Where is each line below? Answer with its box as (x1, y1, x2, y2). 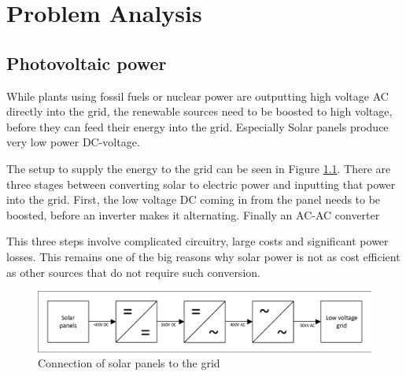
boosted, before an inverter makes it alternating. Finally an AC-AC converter (6, 206, 380, 223)
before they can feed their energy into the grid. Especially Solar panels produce (6, 118, 389, 135)
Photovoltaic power (6, 50, 167, 75)
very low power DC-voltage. (6, 134, 140, 150)
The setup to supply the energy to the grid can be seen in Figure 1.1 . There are (6, 160, 391, 176)
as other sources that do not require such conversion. (6, 264, 260, 280)
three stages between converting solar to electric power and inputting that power (6, 175, 396, 192)
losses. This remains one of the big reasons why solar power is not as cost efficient (6, 248, 400, 264)
